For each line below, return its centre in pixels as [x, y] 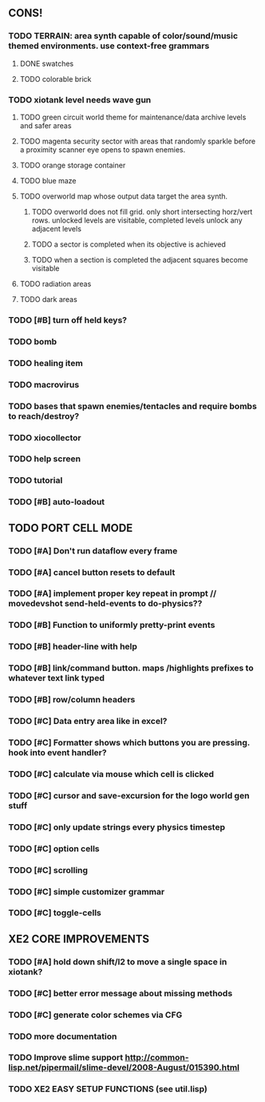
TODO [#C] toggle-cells [55, 913]
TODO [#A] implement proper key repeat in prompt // [113, 593]
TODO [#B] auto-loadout [57, 502]
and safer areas [45, 125]
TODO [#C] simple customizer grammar [87, 891]
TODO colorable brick [55, 78]
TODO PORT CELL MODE [71, 528]
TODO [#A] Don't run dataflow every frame [93, 550]
